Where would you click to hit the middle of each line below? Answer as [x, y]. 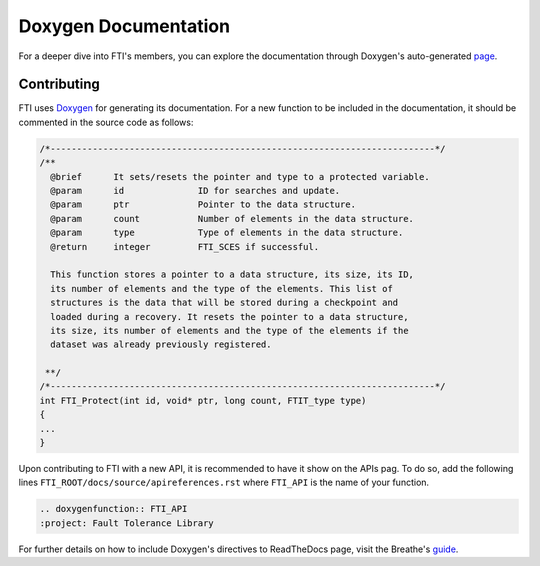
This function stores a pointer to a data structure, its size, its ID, [232, 274]
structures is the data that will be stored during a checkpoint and [224, 303]
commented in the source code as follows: [106, 122]
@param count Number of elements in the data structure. [232, 218]
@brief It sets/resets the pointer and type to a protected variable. [240, 176]
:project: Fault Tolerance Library [126, 523]
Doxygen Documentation [124, 26]
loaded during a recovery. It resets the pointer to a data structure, [229, 316]
